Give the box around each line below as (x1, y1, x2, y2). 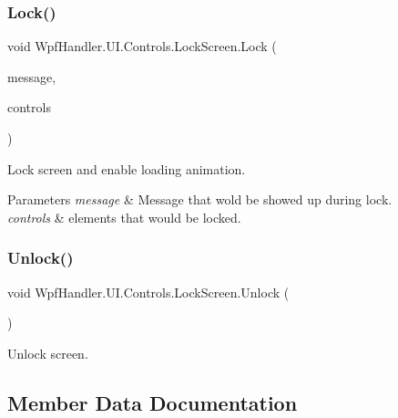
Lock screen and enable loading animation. (7, 159, 246, 178)
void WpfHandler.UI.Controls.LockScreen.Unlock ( (7, 282, 290, 301)
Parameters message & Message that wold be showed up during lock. (7, 190, 393, 209)
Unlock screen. (7, 343, 88, 362)
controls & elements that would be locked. (7, 207, 241, 226)
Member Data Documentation (7, 388, 298, 416)
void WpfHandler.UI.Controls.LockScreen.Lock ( (7, 37, 277, 56)
